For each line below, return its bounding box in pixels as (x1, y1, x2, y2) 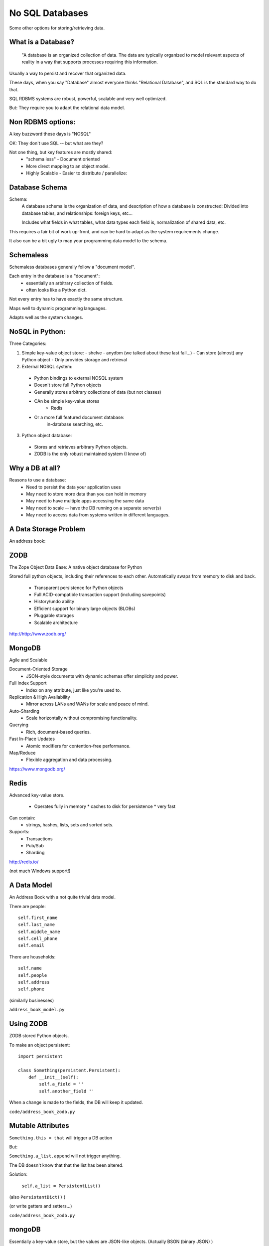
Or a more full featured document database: (34, 414, 125, 420)
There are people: (9, 903, 46, 909)
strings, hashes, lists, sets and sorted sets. (26, 821, 114, 827)
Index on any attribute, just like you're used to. (26, 687, 122, 693)
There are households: (9, 953, 56, 959)
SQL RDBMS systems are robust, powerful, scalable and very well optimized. (9, 95, 167, 102)
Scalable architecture (34, 620, 78, 625)
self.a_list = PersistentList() (21, 1183, 101, 1189)
